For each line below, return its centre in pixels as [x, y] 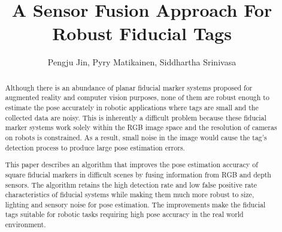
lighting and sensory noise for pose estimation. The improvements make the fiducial [135, 204]
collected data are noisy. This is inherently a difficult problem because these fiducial [136, 117]
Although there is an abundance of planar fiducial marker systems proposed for [129, 87]
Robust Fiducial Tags [142, 33]
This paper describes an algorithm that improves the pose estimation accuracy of [131, 165]
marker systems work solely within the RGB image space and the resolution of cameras [141, 127]
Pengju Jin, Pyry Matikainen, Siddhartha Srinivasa [142, 62]
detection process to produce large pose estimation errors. [95, 147]
